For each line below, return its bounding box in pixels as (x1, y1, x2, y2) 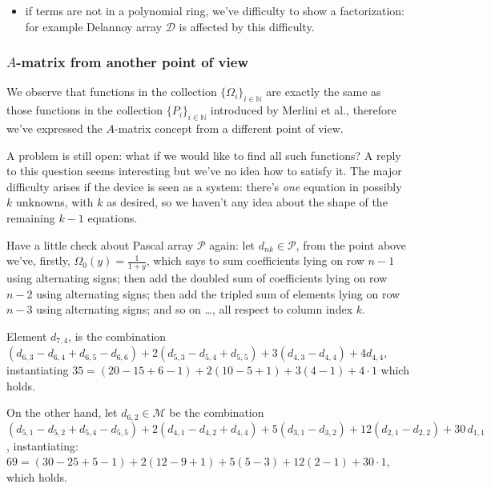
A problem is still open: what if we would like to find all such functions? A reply (6, 146, 401, 163)
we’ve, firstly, (6, 252, 70, 269)
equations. (87, 209, 138, 226)
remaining (6, 209, 55, 226)
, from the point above (296, 236, 406, 253)
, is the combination (68, 327, 167, 344)
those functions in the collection (6, 102, 163, 118)
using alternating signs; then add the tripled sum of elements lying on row (36, 285, 400, 302)
